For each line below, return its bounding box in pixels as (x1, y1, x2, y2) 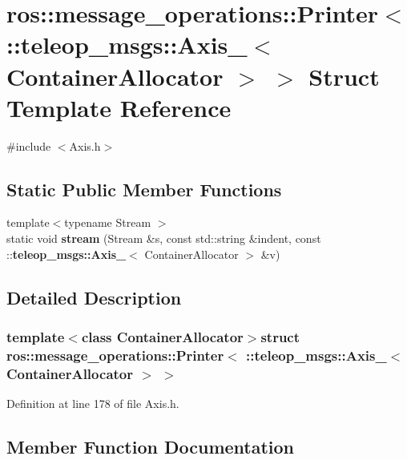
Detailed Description (6, 284, 182, 309)
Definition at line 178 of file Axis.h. (6, 395, 179, 412)
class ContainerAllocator (81, 326, 244, 346)
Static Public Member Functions (6, 176, 282, 201)
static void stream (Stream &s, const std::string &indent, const (6, 230, 321, 247)
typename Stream (64, 214, 151, 231)
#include (6, 137, 51, 154)
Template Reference (6, 91, 232, 123)
